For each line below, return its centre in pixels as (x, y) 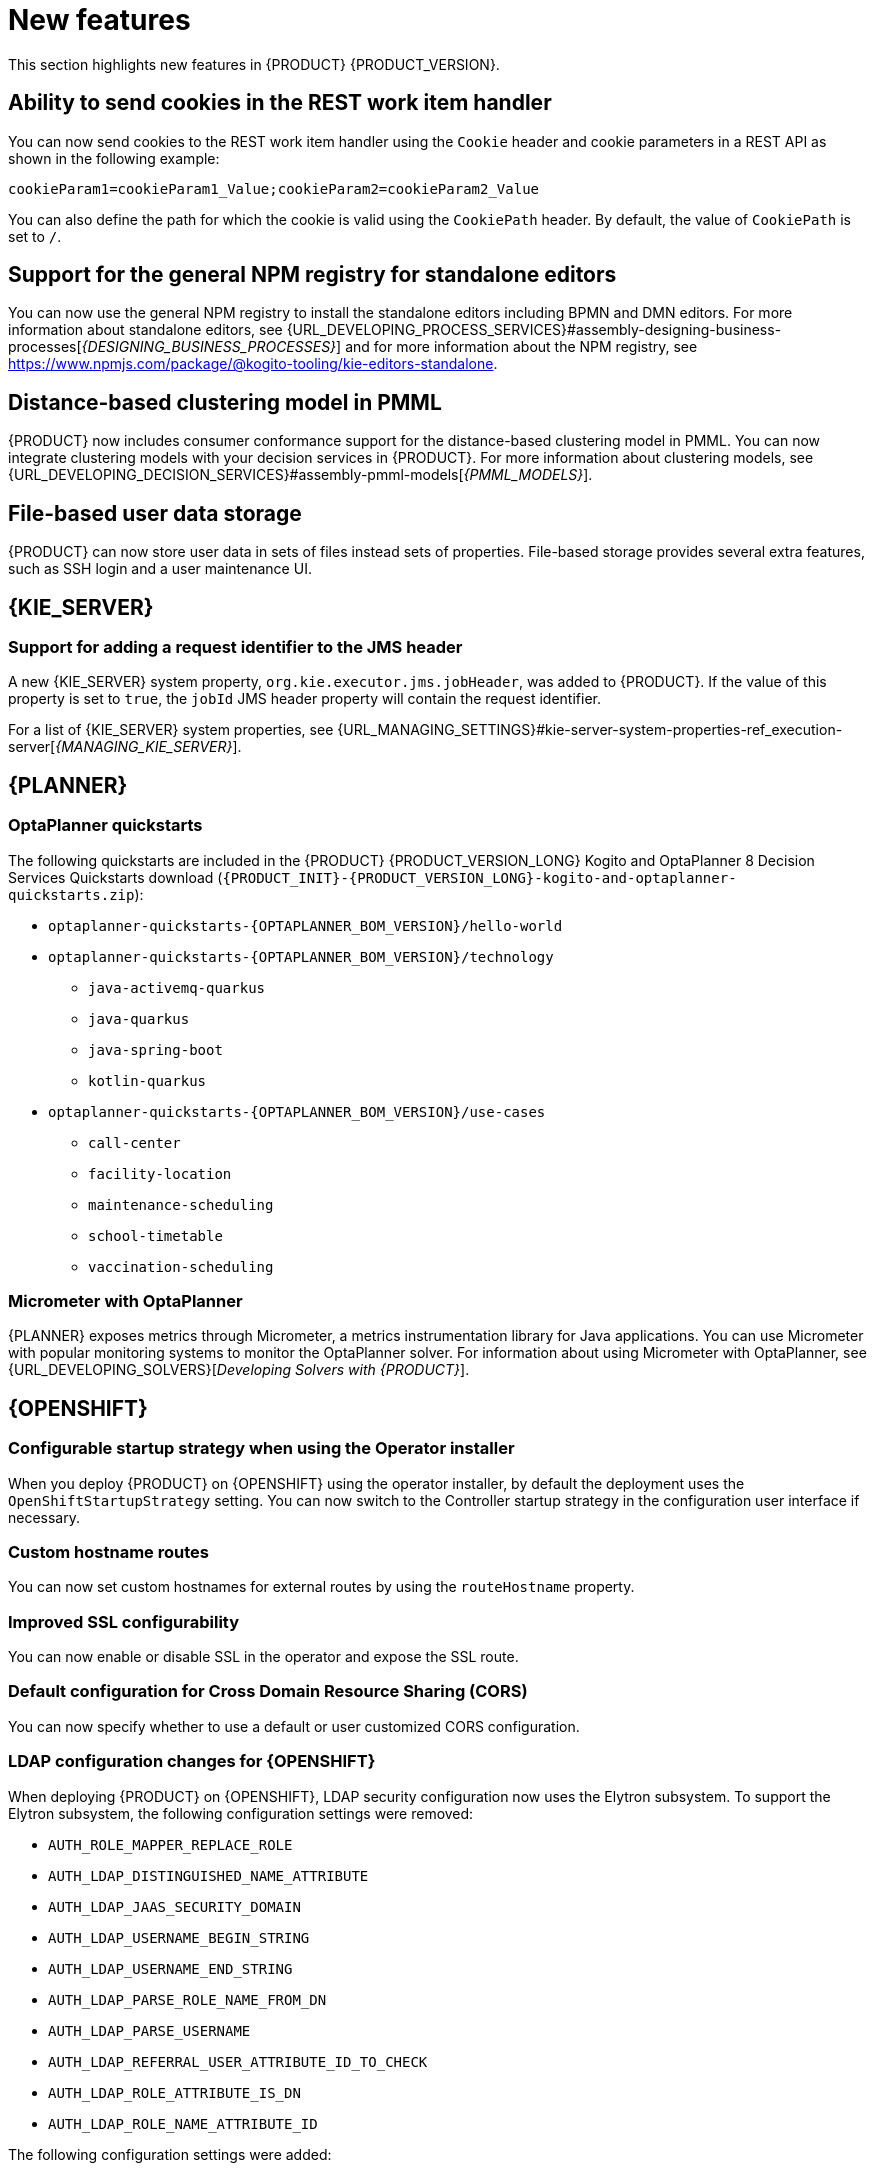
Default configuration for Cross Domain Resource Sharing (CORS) (268, 1691)
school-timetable (155, 1235)
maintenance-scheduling (181, 1204)
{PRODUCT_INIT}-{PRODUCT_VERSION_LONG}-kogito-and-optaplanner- (479, 877)
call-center (134, 1142)
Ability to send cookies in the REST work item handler (280, 103)
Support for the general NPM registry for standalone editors (312, 275)
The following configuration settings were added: (170, 2154)
